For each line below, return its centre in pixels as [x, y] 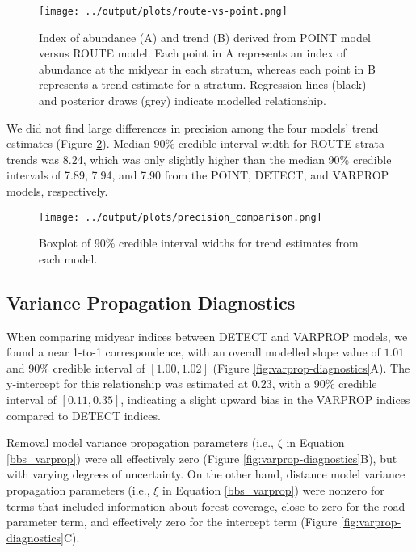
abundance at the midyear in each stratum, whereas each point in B [207, 68]
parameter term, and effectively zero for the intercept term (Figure [172, 522]
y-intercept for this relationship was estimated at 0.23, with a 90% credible [192, 383]
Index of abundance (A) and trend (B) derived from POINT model [205, 37]
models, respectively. [57, 191]
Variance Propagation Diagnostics [151, 302]
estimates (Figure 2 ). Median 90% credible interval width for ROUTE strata [196, 143]
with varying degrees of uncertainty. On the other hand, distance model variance [206, 474]
